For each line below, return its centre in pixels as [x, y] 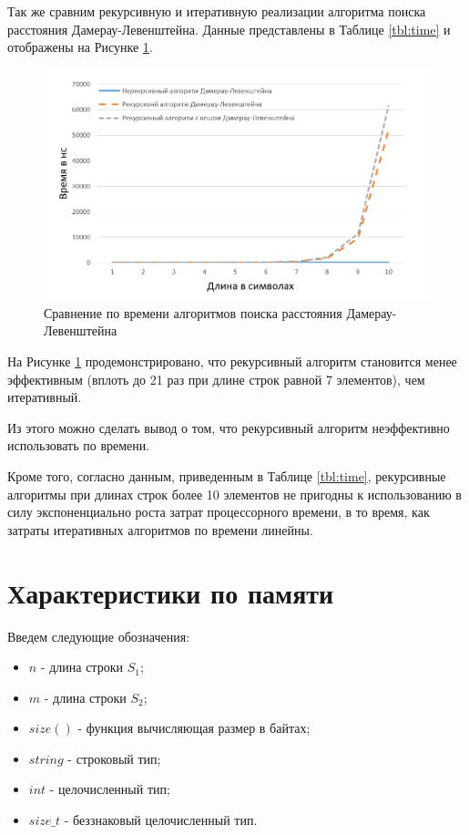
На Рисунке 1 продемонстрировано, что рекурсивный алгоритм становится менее [232, 361]
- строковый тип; [114, 758]
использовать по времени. [79, 445]
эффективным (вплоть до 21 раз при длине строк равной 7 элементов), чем [216, 379]
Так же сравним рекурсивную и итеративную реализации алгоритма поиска [217, 11]
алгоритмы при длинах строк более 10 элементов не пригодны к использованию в [234, 494]
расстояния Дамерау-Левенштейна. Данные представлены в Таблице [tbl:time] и [229, 29]
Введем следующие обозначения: [99, 636]
